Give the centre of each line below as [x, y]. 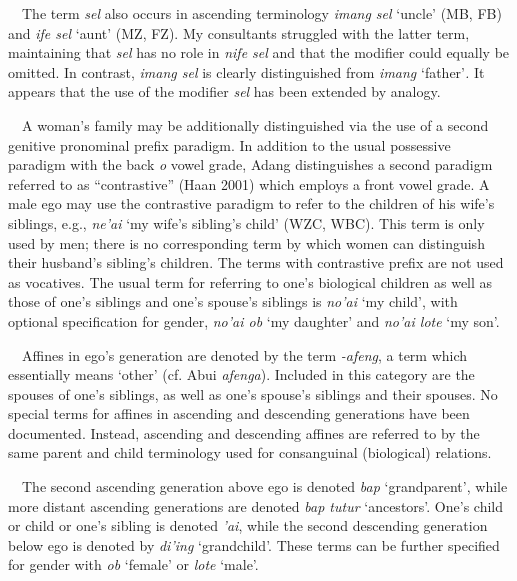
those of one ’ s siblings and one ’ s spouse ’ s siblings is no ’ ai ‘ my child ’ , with [233, 301]
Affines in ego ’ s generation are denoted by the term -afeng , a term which [244, 354]
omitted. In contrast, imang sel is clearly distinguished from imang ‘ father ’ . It [246, 71]
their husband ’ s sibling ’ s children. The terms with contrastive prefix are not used [256, 262]
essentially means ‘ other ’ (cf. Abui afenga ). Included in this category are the [241, 374]
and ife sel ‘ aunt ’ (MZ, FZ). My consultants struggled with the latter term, [239, 32]
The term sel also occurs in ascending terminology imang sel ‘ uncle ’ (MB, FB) [261, 13]
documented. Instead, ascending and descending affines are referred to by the [244, 432]
